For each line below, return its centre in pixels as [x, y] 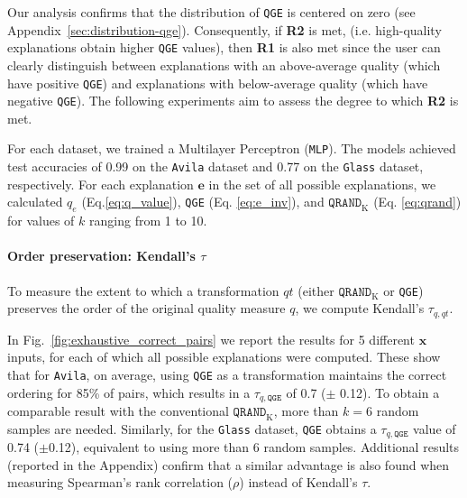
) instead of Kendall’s [298, 482]
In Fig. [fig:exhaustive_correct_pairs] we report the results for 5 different [211, 339]
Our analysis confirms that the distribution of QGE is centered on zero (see [211, 12]
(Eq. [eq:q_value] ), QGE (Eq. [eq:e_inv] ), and [203, 202]
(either [316, 290]
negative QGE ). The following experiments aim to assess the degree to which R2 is [233, 101]
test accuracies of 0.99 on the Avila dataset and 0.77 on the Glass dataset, [215, 166]
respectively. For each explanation [101, 184]
